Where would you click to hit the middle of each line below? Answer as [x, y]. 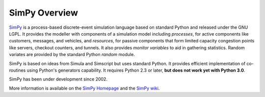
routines [17, 70]
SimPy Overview [43, 13]
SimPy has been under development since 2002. [58, 79]
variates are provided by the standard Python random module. [72, 55]
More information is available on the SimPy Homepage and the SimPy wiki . [84, 88]
